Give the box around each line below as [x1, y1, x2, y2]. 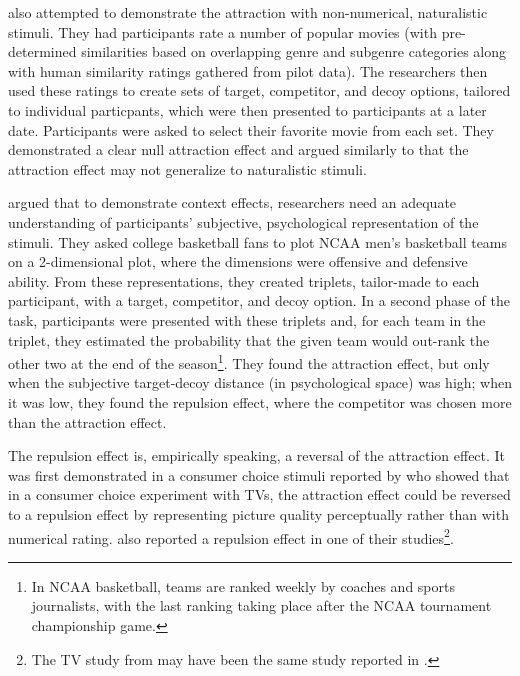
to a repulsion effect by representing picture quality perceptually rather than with [8, 503, 509, 524]
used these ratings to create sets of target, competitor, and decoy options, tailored [8, 80, 511, 101]
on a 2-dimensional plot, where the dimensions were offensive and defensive [8, 251, 468, 272]
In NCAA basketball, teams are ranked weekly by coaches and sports [31, 575, 455, 596]
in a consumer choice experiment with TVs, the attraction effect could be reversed [8, 484, 511, 505]
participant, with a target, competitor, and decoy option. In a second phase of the [8, 290, 510, 311]
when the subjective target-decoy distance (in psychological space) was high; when [8, 372, 512, 393]
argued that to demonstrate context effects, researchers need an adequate [8, 192, 457, 213]
